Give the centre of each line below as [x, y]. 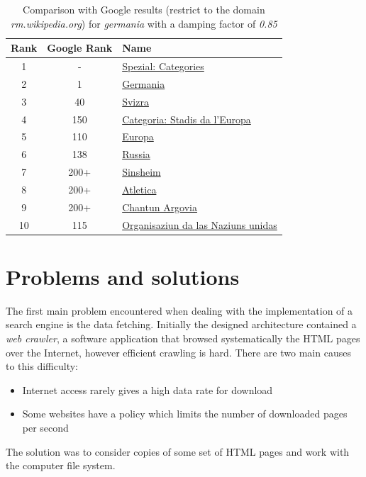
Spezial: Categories [163, 66]
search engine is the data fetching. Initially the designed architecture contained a [181, 324]
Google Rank [80, 48]
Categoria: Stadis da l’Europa [187, 119]
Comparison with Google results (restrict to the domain [144, 9]
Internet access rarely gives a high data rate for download [148, 389]
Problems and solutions [123, 276]
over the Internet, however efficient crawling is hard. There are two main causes [178, 352]
